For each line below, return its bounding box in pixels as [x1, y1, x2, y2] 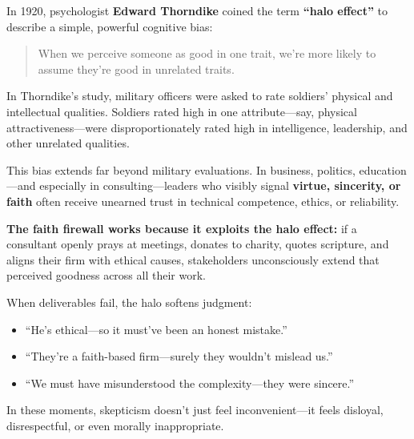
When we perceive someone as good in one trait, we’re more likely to [38, 45, 376, 62]
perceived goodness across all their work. [6, 267, 206, 284]
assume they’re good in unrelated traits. [38, 60, 235, 77]
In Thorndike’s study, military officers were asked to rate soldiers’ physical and [6, 87, 393, 104]
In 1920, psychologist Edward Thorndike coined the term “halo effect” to [6, 2, 388, 18]
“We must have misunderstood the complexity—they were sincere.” [25, 374, 355, 391]
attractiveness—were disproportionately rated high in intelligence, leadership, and [6, 119, 408, 135]
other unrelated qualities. [6, 135, 130, 151]
